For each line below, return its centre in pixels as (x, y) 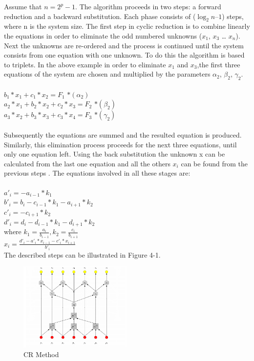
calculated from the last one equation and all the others (87, 163)
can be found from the (214, 163)
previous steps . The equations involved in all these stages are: (97, 173)
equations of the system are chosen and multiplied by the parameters (107, 74)
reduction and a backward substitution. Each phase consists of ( (100, 16)
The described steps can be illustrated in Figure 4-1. (82, 254)
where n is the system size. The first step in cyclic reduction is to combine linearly (127, 26)
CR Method (41, 354)
